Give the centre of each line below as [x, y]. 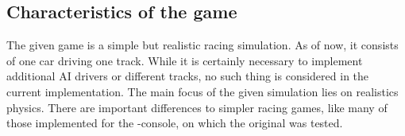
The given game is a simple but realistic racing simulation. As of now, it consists [202, 45]
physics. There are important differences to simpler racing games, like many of [197, 107]
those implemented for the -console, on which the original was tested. [175, 123]
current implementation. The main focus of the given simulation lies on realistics [202, 91]
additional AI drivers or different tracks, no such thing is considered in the [188, 76]
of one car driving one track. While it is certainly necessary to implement [185, 60]
